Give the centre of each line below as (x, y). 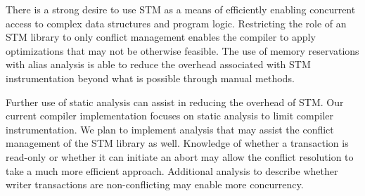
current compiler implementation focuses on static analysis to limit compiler (170, 116)
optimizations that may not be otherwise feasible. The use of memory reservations (182, 50)
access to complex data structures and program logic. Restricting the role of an (176, 23)
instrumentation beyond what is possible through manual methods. (150, 78)
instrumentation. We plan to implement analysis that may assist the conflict (170, 129)
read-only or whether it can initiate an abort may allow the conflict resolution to (180, 156)
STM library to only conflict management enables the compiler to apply (161, 37)
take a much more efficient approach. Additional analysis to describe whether (172, 170)
